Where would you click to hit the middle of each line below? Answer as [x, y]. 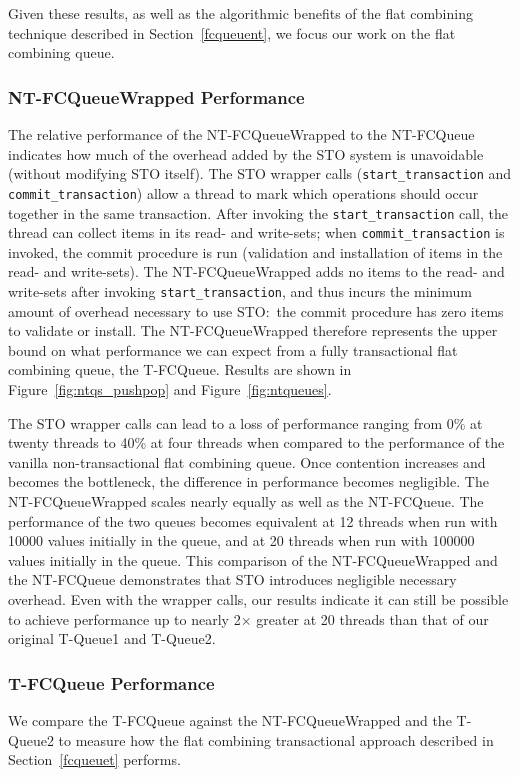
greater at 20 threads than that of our [372, 618]
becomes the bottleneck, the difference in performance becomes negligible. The [248, 481]
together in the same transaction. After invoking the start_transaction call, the [258, 212]
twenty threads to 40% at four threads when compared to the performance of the [256, 442]
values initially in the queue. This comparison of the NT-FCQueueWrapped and [253, 559]
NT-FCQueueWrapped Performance [156, 96]
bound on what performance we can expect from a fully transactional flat [233, 349]
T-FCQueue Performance [111, 682]
